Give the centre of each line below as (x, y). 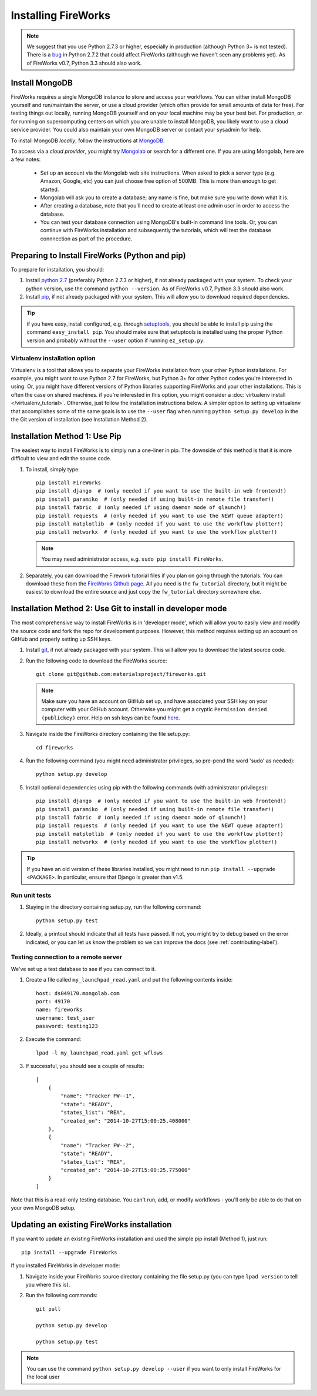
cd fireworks (55, 747)
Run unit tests (31, 895)
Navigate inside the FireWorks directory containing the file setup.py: (108, 734)
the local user (43, 1377)
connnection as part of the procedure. (86, 239)
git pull (48, 1309)
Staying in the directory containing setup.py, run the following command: (114, 907)
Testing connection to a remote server (67, 957)
